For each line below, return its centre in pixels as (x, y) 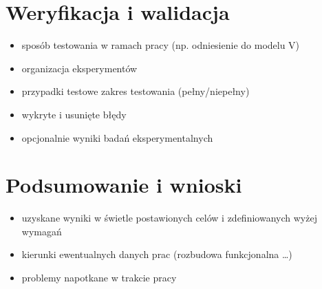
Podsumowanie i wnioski (124, 185)
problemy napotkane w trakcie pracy (99, 277)
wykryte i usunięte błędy (74, 114)
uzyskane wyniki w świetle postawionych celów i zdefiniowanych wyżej (169, 218)
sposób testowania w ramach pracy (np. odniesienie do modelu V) (161, 45)
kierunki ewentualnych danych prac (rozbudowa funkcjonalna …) (157, 254)
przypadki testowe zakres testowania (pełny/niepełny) (136, 91)
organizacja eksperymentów (79, 68)
